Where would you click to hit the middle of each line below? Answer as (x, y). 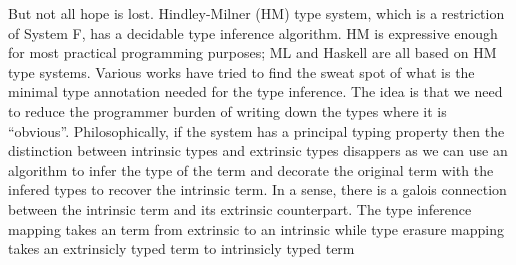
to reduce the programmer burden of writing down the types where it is (227, 110)
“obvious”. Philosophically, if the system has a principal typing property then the (256, 130)
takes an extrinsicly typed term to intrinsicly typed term (181, 248)
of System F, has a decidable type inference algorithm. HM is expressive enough (253, 32)
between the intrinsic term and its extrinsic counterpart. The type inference (240, 208)
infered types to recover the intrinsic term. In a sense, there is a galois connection (257, 189)
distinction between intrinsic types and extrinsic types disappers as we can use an (258, 150)
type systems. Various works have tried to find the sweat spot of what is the (241, 71)
